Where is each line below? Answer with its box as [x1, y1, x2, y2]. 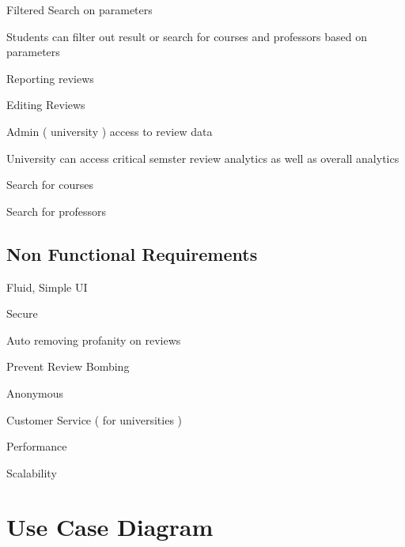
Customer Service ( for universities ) [6, 411, 183, 428]
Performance [6, 438, 67, 455]
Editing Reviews [6, 96, 85, 113]
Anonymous [6, 384, 64, 401]
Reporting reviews [6, 70, 94, 86]
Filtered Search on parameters [6, 2, 153, 17]
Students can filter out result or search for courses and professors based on [6, 28, 367, 44]
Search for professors [6, 202, 106, 219]
